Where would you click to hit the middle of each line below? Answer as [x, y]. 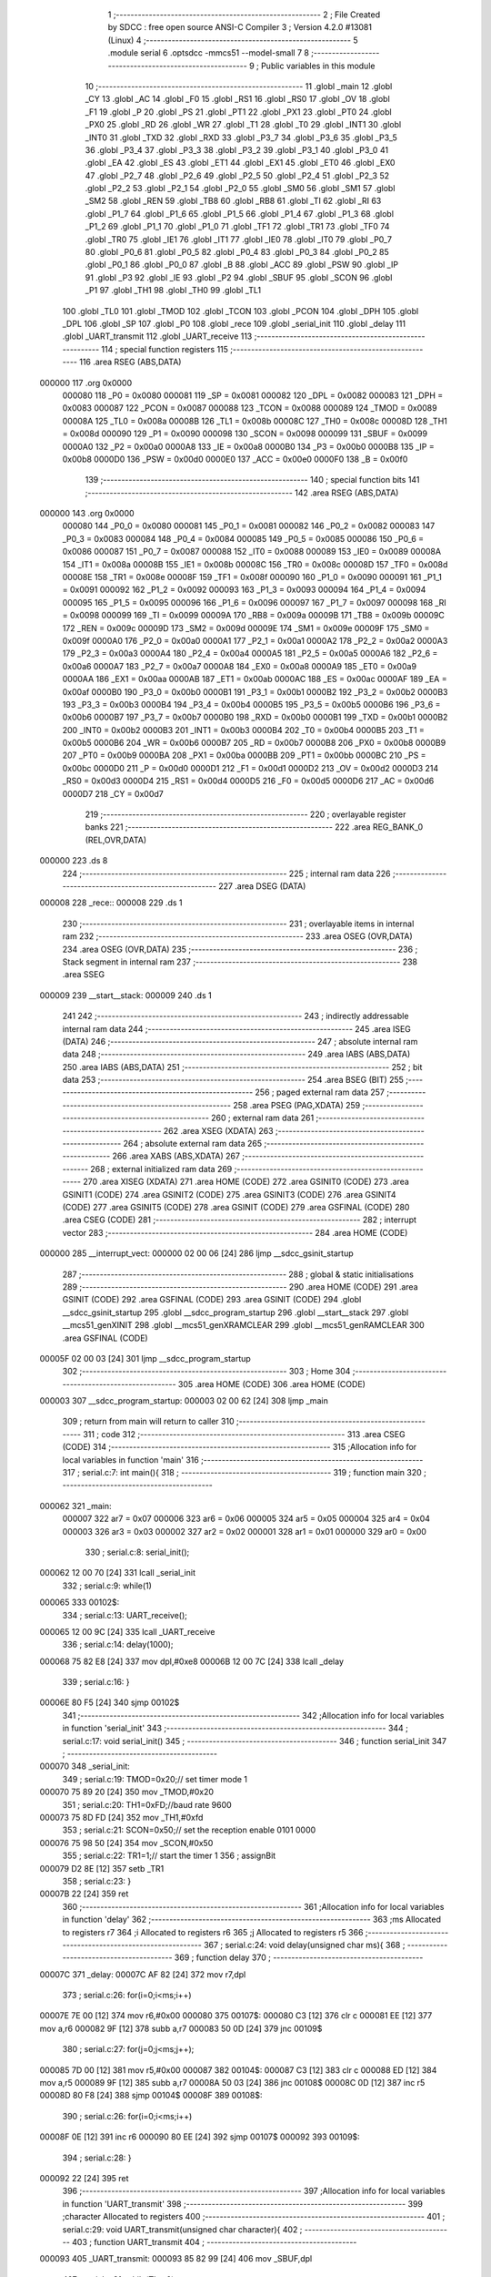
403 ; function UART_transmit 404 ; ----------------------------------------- [214, 2241]
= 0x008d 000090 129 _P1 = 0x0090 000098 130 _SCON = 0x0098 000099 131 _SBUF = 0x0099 [245, 434]
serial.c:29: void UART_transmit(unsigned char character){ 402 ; [182, 2229]
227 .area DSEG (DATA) [262, 886]
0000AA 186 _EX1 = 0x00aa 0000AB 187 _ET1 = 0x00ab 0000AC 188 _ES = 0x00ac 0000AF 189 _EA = [255, 679]
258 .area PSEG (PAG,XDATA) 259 [297, 1105]
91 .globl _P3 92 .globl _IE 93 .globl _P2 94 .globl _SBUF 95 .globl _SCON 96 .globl [239, 277]
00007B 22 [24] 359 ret [84, 1894]
